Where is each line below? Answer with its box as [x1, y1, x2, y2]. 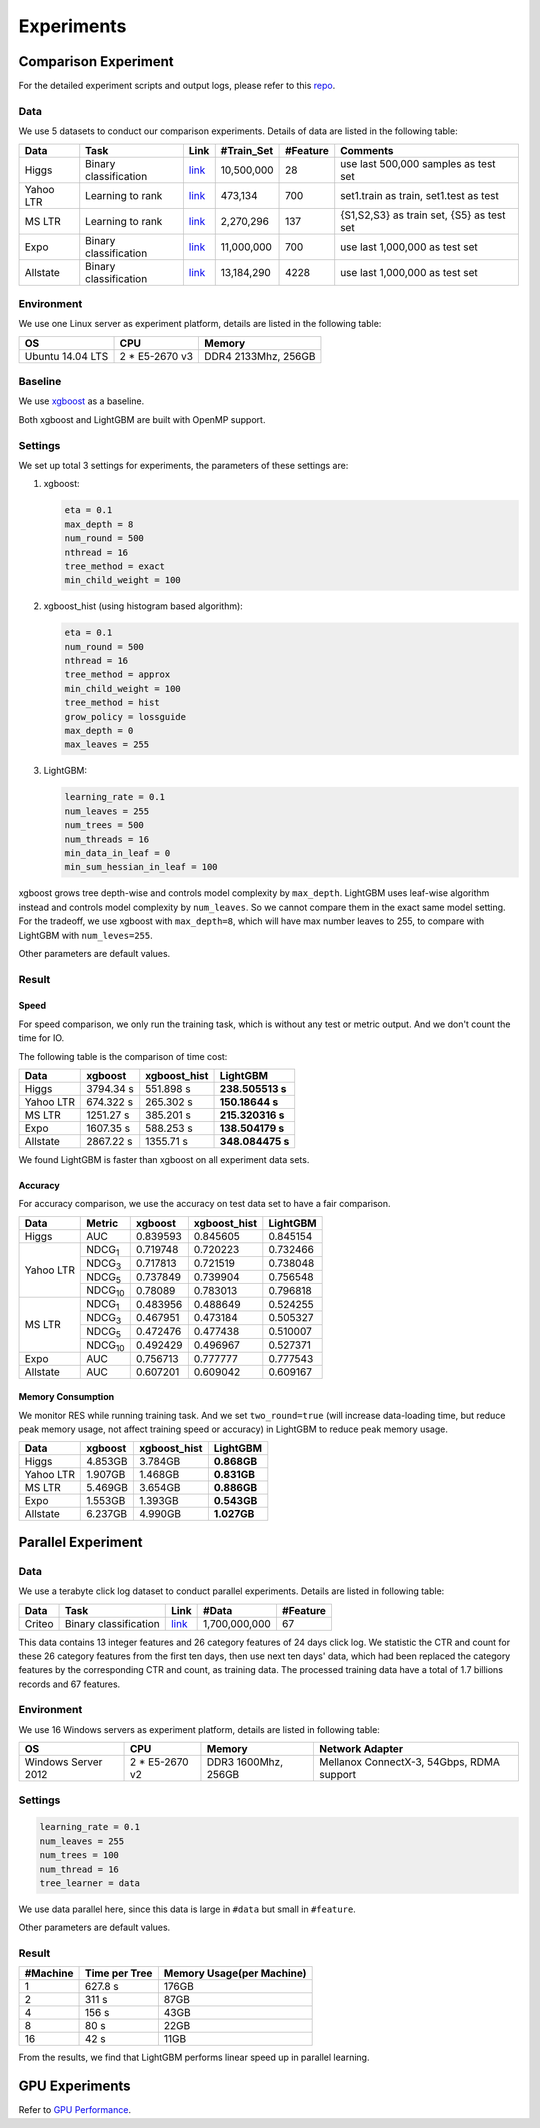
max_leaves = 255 [64, 739, 150, 750]
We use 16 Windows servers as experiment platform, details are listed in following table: [18, 1723, 380, 1735]
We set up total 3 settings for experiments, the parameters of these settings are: [18, 460, 349, 472]
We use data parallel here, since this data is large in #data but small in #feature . [18, 1903, 357, 1915]
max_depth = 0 [64, 725, 134, 737]
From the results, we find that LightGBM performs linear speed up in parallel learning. [18, 2051, 370, 2064]
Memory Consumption [18, 1391, 115, 1403]
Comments [340, 143, 394, 157]
